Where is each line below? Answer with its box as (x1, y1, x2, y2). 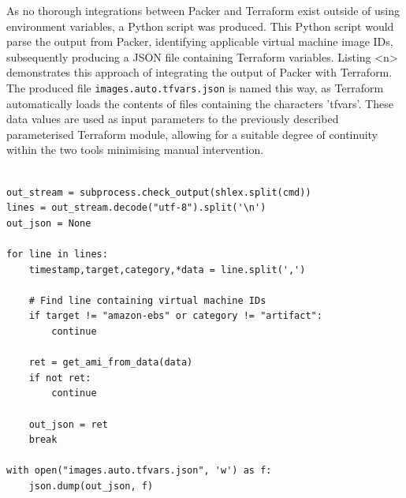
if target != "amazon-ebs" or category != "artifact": (28, 310, 322, 322)
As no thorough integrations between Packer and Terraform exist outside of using (6, 2, 400, 18)
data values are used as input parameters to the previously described (6, 110, 339, 127)
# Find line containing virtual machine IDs (28, 294, 266, 306)
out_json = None (6, 217, 91, 229)
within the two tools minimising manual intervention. (6, 141, 264, 158)
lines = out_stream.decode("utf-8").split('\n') (6, 202, 266, 214)
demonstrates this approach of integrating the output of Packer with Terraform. (6, 64, 393, 81)
